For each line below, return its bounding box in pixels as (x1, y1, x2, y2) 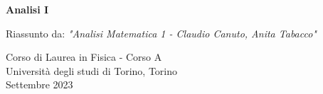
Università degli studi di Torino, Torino (6, 63, 178, 78)
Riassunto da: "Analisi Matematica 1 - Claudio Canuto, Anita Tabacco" (6, 25, 317, 40)
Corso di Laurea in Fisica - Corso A (6, 49, 162, 64)
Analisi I (6, 2, 49, 16)
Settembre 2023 (6, 77, 73, 92)
